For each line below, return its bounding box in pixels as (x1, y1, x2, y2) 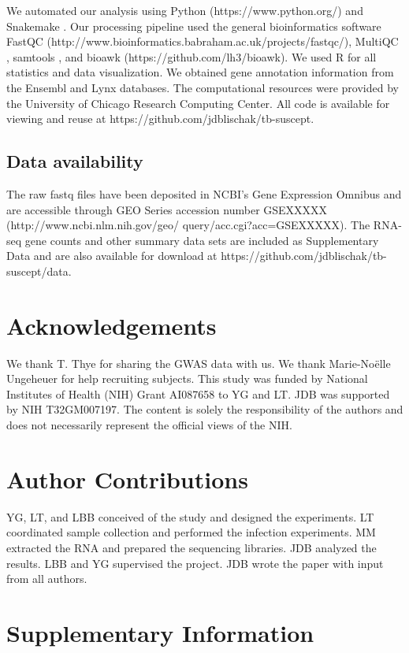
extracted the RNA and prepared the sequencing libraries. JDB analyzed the (6, 539, 377, 555)
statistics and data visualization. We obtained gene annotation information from (6, 64, 394, 80)
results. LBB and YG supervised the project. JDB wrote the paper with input (6, 555, 384, 571)
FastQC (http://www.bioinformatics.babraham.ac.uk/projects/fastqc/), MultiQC (6, 33, 399, 50)
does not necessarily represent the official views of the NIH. (6, 417, 292, 433)
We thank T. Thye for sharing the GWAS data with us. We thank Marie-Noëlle (6, 354, 391, 371)
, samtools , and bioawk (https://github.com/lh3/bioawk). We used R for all (6, 48, 377, 65)
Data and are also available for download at (6, 247, 218, 264)
